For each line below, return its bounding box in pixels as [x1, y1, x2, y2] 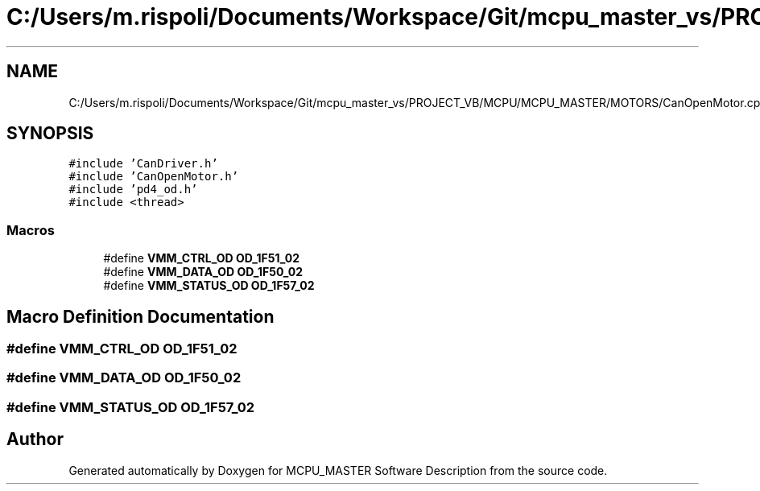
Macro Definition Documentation [6, 306, 275, 327]
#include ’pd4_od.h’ [68, 183, 198, 196]
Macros [6, 221, 55, 238]
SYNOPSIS [6, 123, 94, 144]
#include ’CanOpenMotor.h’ [68, 170, 239, 184]
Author [6, 429, 64, 450]
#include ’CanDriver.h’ [68, 157, 218, 171]
